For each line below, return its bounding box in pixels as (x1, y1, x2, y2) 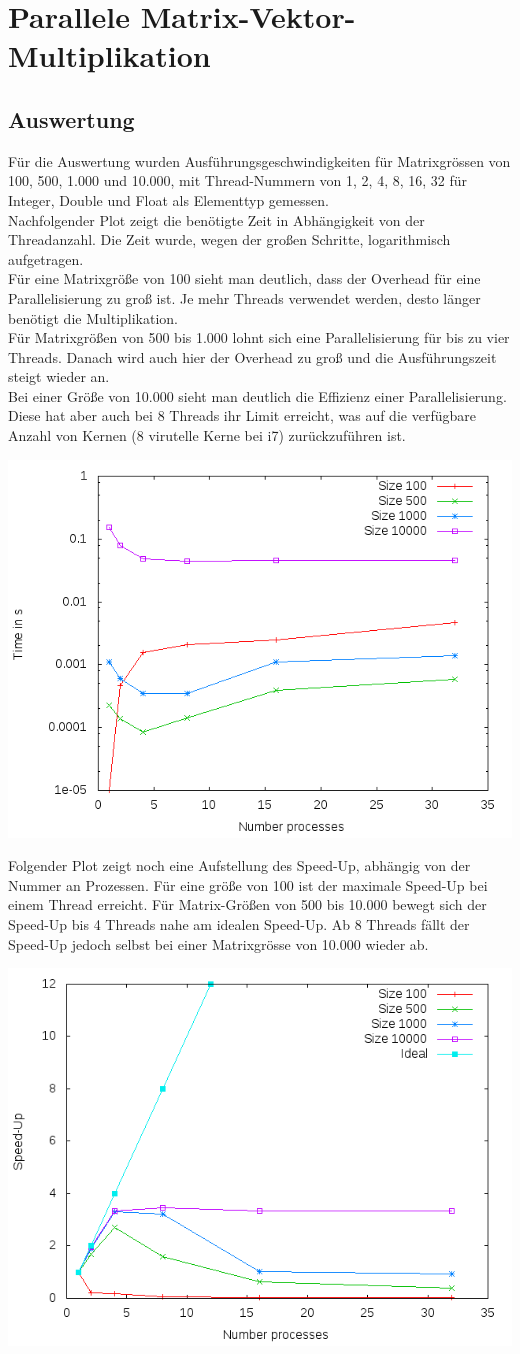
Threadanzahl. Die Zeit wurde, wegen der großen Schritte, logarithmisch (8, 229, 451, 250)
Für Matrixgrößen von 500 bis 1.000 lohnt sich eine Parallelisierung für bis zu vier (8, 327, 510, 348)
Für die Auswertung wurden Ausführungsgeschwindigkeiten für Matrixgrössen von (8, 150, 511, 171)
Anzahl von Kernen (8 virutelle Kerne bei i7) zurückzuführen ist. (8, 425, 406, 446)
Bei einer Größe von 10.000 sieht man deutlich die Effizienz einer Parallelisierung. (8, 385, 507, 406)
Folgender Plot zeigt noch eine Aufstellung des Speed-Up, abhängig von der (8, 855, 471, 876)
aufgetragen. (8, 248, 84, 269)
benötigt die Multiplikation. (8, 307, 179, 328)
